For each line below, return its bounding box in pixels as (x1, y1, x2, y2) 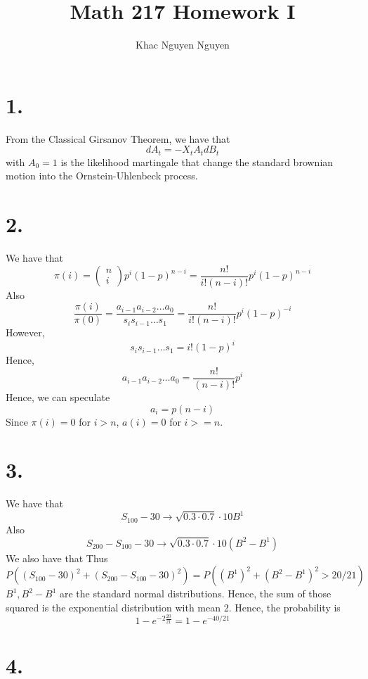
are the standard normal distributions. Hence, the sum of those (60, 586, 331, 601)
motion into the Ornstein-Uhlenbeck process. (6, 168, 198, 183)
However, (6, 325, 45, 340)
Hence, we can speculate (6, 390, 110, 405)
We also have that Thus (6, 550, 108, 565)
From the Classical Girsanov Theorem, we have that (6, 131, 230, 146)
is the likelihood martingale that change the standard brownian (60, 154, 334, 169)
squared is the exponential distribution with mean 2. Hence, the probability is (6, 599, 341, 614)
